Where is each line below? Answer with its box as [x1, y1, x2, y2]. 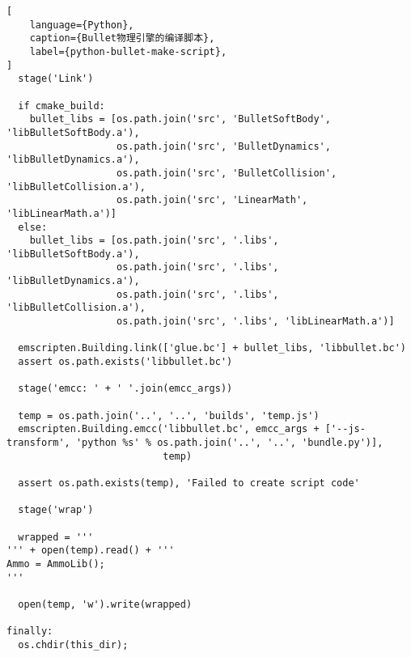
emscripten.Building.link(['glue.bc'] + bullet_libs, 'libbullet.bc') [18, 342, 406, 354]
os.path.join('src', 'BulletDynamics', [117, 140, 331, 152]
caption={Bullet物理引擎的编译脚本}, [29, 32, 215, 45]
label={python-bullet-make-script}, [29, 45, 227, 57]
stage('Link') [18, 73, 94, 85]
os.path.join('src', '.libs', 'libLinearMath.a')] [117, 316, 395, 328]
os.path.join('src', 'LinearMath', [117, 194, 308, 206]
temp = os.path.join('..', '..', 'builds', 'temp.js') [18, 409, 320, 422]
